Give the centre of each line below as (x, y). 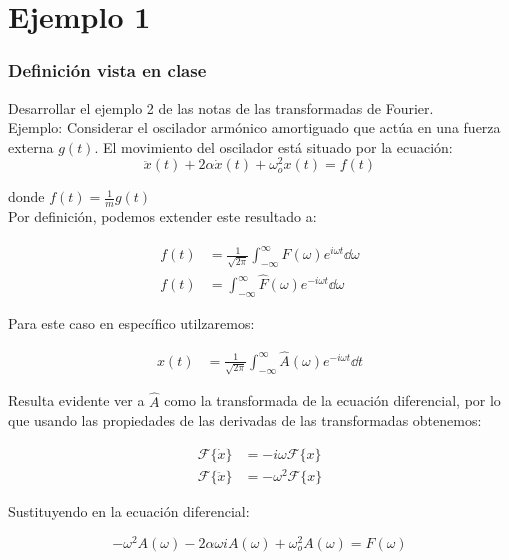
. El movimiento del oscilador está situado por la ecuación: (273, 146)
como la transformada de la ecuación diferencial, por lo (332, 400)
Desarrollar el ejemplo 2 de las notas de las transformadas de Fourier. (221, 107)
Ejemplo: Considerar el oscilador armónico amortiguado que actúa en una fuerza (254, 127)
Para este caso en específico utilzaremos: (131, 322)
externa (31, 146)
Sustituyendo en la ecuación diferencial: (129, 510)
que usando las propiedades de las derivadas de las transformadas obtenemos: (245, 420)
